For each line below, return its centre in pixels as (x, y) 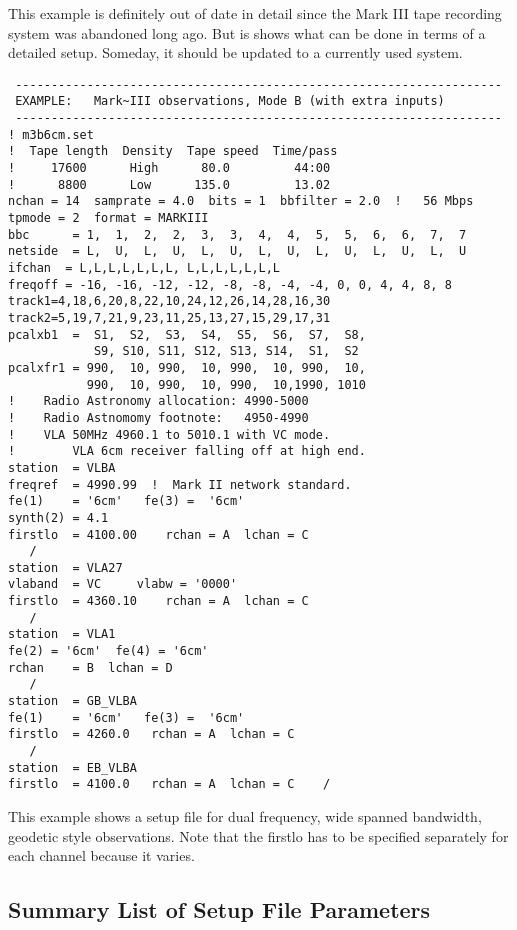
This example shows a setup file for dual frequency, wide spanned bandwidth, (245, 816)
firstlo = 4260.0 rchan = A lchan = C (151, 734)
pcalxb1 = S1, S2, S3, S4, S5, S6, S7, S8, (187, 334)
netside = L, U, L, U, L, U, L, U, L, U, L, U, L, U (237, 251)
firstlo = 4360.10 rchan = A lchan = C (158, 601)
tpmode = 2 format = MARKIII (108, 218)
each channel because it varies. (101, 855)
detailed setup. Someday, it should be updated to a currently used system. (235, 52)
